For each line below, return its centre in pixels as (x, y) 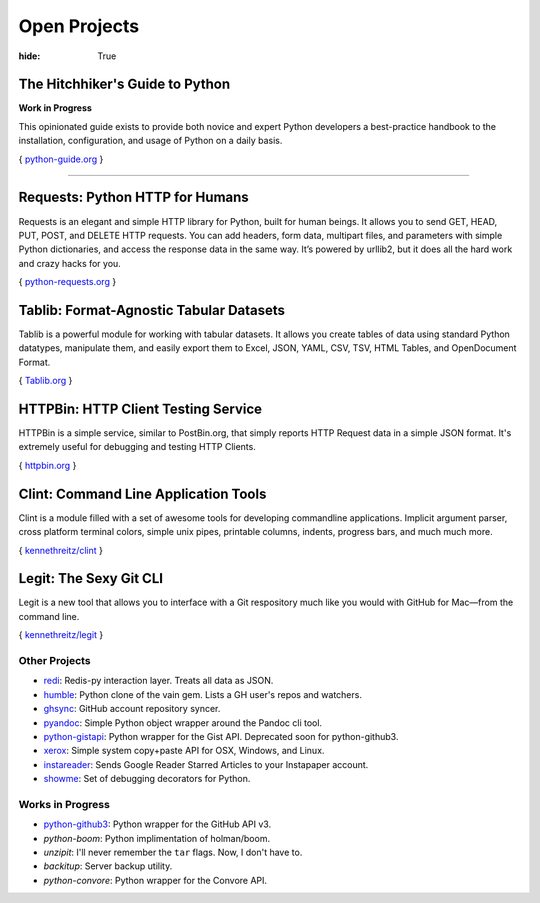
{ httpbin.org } (47, 465)
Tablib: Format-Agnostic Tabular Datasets (151, 310)
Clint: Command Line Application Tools (142, 493)
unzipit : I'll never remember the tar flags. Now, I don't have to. (173, 852)
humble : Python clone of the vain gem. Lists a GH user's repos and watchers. (202, 694)
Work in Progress (55, 108)
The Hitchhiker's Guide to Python (124, 84)
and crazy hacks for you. (70, 263)
